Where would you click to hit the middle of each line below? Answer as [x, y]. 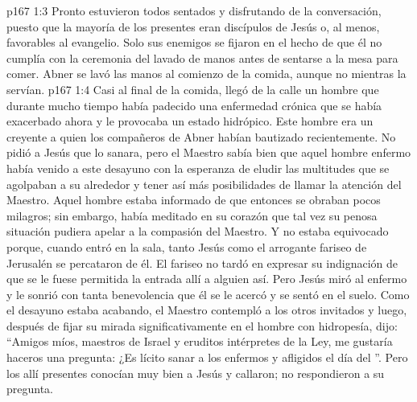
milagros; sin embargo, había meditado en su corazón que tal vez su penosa [192, 215]
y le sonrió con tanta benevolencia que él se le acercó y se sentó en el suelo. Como [208, 294]
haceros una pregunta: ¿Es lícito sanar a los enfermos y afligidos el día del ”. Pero [207, 357]
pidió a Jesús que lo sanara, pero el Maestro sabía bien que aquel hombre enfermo [209, 152]
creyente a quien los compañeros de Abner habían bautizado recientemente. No [201, 136]
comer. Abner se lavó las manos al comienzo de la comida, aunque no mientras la [206, 74]
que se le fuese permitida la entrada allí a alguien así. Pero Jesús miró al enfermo [207, 279]
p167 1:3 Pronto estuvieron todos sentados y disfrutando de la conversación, [194, 10]
